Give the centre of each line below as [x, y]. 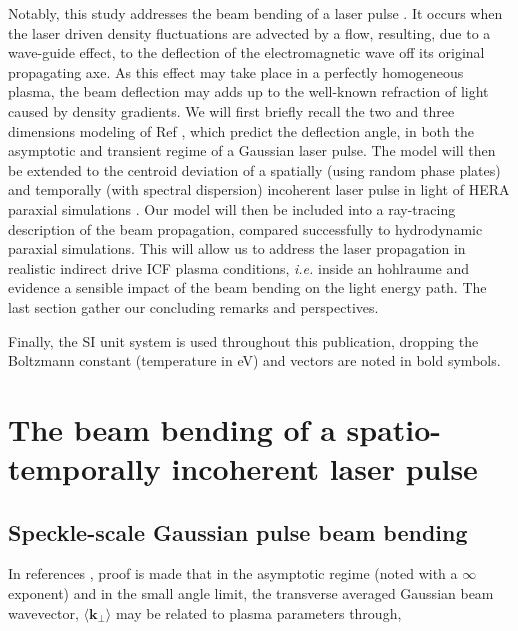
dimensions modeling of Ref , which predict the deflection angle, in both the [241, 130]
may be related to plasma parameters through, [258, 612]
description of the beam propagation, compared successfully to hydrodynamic [245, 228]
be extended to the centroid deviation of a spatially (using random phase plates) [254, 169]
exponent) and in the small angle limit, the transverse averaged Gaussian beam [251, 593]
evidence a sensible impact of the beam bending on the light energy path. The [247, 287]
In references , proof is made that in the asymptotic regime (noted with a [233, 573]
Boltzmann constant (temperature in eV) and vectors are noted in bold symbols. [254, 360]
